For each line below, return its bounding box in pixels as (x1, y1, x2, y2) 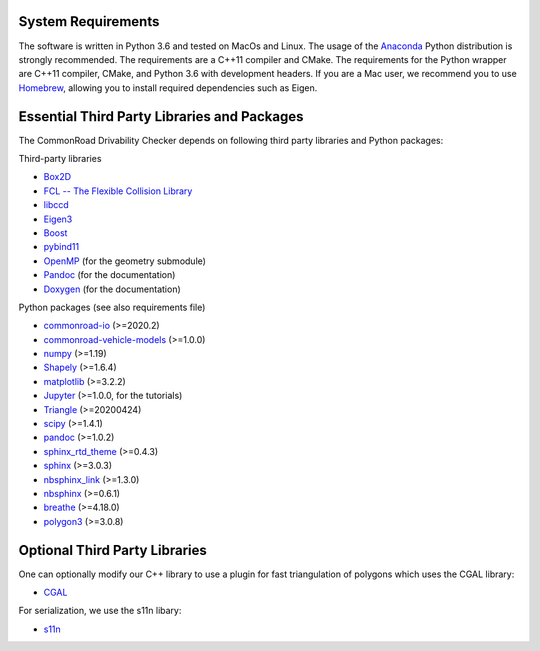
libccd (43, 199, 69, 211)
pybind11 (43, 241, 80, 253)
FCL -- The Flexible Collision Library (43, 185, 193, 197)
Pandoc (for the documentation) (43, 269, 176, 281)
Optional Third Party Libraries (18, 541, 207, 559)
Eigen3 (43, 213, 73, 225)
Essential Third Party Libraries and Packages (18, 108, 304, 125)
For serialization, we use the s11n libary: (18, 605, 182, 617)
